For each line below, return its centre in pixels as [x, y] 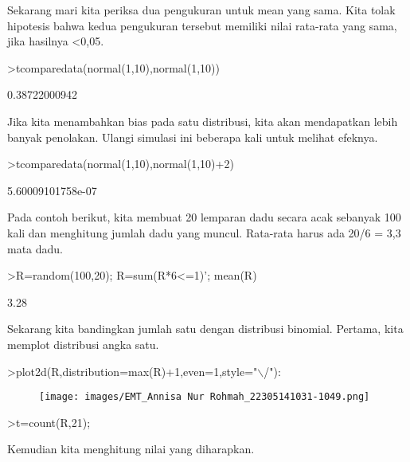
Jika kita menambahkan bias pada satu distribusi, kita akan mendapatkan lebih [203, 121]
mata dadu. [35, 248]
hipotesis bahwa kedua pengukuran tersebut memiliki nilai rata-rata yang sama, [202, 25]
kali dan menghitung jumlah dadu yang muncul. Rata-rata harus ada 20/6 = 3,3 [204, 232]
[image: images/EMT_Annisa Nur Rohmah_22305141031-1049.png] [205, 397]
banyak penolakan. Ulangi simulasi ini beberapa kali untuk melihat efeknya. [193, 137]
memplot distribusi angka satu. [83, 344]
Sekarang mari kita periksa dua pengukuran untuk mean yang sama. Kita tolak [201, 10]
